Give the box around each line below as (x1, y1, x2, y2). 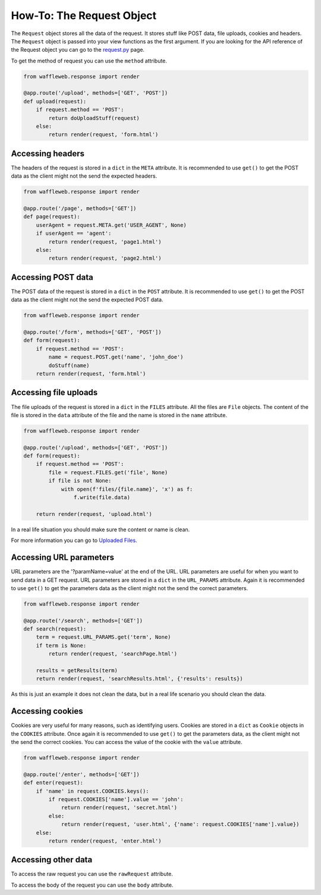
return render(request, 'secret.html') (61, 804, 178, 811)
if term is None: (36, 642, 87, 649)
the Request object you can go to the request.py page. (11, 46, 145, 53)
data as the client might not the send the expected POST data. (11, 296, 163, 303)
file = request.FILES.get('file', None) (48, 469, 168, 475)
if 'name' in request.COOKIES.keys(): (36, 787, 149, 795)
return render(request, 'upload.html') (36, 510, 153, 517)
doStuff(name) (48, 362, 90, 368)
